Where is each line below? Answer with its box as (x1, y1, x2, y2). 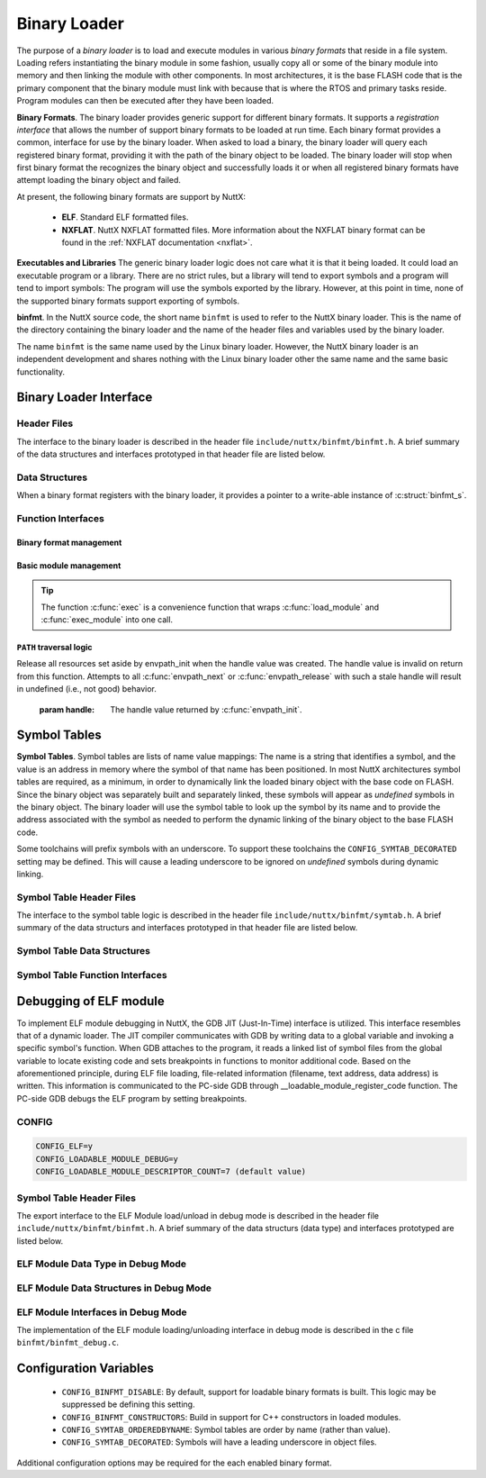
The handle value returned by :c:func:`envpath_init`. (110, 703, 302, 715)
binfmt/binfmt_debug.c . (16, 1337, 120, 1348)
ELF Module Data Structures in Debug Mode (16, 1282, 211, 1294)
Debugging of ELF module (16, 993, 166, 1009)
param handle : (39, 703, 95, 715)
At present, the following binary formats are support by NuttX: (16, 191, 247, 202)
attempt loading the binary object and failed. (16, 175, 182, 186)
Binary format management (16, 537, 122, 548)
